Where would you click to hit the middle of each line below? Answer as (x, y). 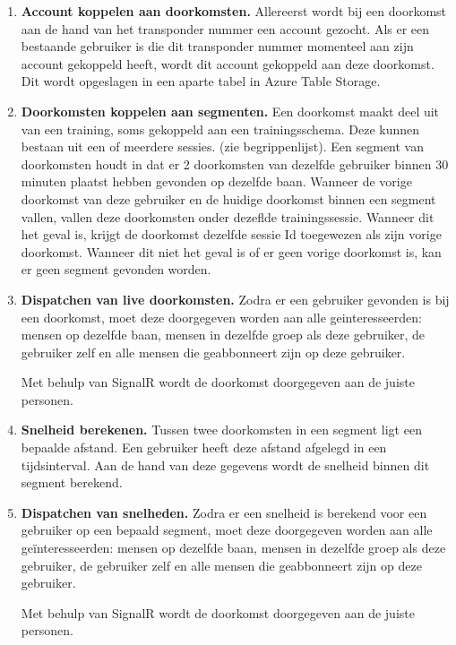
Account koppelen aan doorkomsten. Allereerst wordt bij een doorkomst (233, 11)
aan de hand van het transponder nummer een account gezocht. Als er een (225, 28)
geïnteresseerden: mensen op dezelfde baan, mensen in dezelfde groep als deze (233, 548)
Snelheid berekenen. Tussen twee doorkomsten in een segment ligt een (221, 430)
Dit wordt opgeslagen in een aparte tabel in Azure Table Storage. (201, 81)
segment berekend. (72, 482)
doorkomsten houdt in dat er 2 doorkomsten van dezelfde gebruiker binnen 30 (235, 163)
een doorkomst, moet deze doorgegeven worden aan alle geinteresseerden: (221, 317)
